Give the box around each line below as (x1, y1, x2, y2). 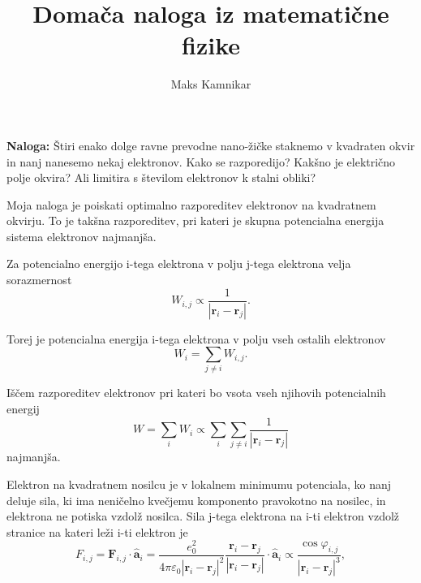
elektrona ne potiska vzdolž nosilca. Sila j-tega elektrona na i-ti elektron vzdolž (6, 507, 400, 525)
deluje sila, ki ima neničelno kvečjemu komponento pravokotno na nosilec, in (6, 491, 386, 508)
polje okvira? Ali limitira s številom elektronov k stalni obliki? (6, 169, 316, 186)
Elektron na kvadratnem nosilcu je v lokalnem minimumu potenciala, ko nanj (6, 476, 392, 493)
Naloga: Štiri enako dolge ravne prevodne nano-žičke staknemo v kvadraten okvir (6, 136, 415, 153)
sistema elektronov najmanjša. (6, 227, 157, 244)
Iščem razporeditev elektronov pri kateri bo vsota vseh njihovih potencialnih (6, 384, 386, 401)
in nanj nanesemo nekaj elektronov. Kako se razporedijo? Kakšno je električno (6, 153, 396, 170)
